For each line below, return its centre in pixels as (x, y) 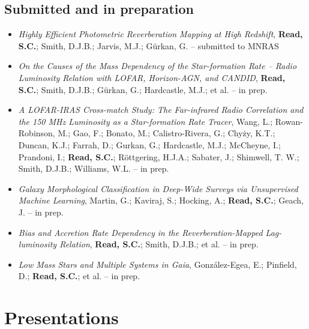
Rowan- (289, 121)
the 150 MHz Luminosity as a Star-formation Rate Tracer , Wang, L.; (145, 121)
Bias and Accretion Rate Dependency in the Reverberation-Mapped (140, 232)
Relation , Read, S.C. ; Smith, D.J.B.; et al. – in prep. (159, 244)
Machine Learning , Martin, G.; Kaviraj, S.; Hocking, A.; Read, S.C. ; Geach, (161, 200)
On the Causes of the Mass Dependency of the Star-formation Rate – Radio (157, 66)
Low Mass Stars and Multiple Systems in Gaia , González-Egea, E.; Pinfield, (157, 264)
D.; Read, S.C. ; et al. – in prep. (79, 276)
